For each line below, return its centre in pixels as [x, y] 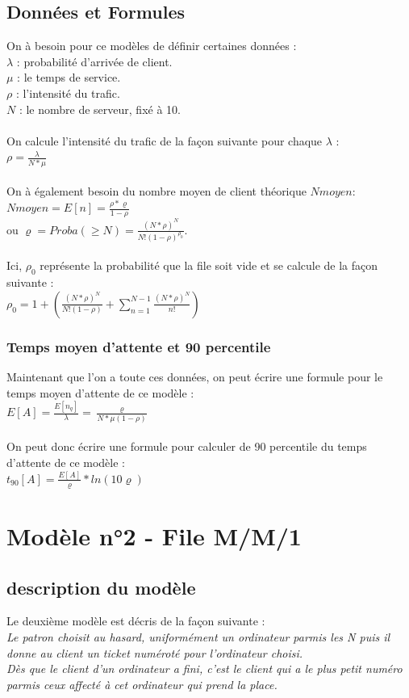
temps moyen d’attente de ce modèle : [100, 392]
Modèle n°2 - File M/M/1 [154, 535]
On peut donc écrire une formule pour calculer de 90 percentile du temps [187, 446]
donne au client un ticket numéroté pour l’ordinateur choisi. [155, 652]
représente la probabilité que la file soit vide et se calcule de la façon [209, 265]
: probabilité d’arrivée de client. [94, 61]
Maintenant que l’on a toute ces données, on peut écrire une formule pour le [195, 376]
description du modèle [101, 587]
